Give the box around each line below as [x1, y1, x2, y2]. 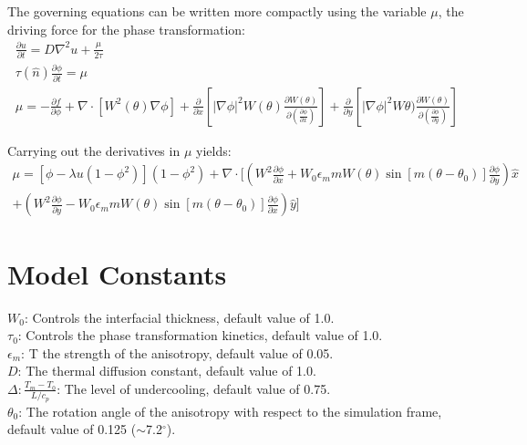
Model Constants [7, 254, 227, 292]
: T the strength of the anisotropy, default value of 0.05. [21, 343, 334, 362]
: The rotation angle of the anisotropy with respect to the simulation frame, [18, 401, 442, 420]
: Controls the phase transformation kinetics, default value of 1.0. [17, 326, 383, 345]
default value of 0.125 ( [7, 419, 137, 439]
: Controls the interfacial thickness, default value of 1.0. [24, 307, 335, 326]
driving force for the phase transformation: [7, 19, 245, 38]
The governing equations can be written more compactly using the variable [7, 2, 427, 20]
